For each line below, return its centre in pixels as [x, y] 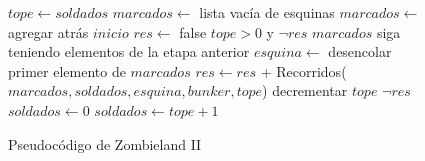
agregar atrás [48, 31]
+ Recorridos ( [303, 70]
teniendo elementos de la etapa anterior [129, 51]
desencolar [360, 51]
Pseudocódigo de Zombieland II [105, 143]
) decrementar [305, 90]
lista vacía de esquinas [267, 12]
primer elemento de [67, 70]
